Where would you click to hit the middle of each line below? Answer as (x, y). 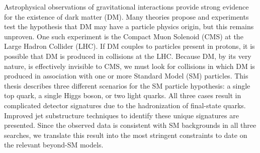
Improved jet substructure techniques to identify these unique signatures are (121, 115)
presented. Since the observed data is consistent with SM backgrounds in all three (130, 125)
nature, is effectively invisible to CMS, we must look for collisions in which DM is (129, 66)
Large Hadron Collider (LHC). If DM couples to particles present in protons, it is (129, 46)
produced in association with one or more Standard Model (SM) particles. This (126, 76)
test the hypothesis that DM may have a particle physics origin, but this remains (129, 26)
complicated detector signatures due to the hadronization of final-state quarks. (125, 105)
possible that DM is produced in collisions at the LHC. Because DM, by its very (128, 56)
